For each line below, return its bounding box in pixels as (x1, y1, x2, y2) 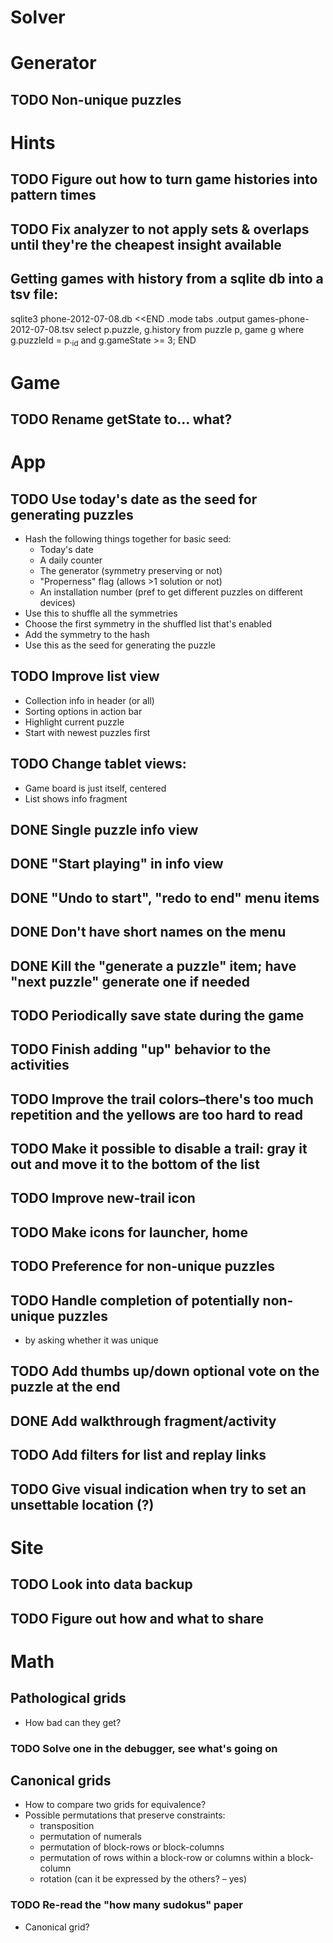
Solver (10, 6, 66, 29)
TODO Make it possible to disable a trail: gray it (10, 1141, 308, 1158)
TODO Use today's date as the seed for (10, 491, 258, 508)
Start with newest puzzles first (24, 726, 151, 738)
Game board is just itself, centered (24, 782, 167, 794)
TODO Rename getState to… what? (10, 411, 233, 428)
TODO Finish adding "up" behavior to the (10, 1041, 272, 1058)
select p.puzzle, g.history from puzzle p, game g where (76, 323, 305, 335)
